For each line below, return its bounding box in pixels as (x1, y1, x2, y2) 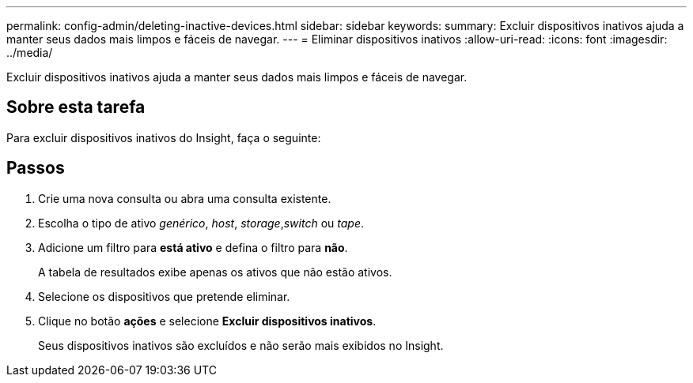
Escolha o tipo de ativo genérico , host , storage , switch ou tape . (38, 216, 365, 230)
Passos (6, 158, 65, 178)
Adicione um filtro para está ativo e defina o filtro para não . (38, 240, 348, 254)
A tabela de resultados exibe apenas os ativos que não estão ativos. (38, 265, 392, 279)
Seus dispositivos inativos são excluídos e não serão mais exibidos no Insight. (38, 338, 444, 352)
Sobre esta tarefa (6, 97, 146, 118)
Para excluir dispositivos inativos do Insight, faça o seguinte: (6, 130, 321, 145)
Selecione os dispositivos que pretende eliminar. (38, 289, 290, 303)
